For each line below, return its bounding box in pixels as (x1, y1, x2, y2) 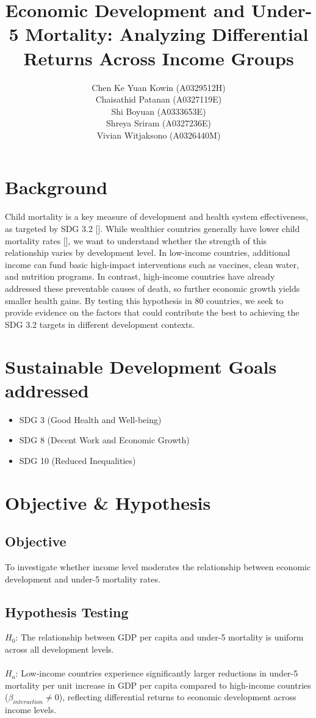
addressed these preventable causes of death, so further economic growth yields (5, 281, 300, 294)
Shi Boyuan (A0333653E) (111, 104, 206, 117)
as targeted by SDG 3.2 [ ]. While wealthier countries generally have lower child (5, 222, 300, 234)
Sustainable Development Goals (5, 354, 277, 379)
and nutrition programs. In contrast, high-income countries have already (5, 270, 275, 283)
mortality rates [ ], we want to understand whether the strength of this (5, 234, 267, 247)
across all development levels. (5, 643, 114, 655)
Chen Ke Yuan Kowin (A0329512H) (92, 81, 226, 93)
